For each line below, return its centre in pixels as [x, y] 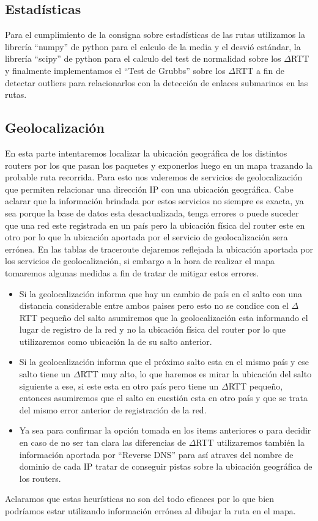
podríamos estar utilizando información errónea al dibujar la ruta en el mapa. [150, 511]
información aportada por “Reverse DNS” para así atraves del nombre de [156, 454]
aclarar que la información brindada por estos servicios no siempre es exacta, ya [154, 201]
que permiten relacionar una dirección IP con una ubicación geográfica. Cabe [149, 189]
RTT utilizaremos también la [250, 442]
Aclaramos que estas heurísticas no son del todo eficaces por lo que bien [140, 499]
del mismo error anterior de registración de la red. [113, 409]
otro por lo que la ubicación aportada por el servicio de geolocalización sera [146, 237]
